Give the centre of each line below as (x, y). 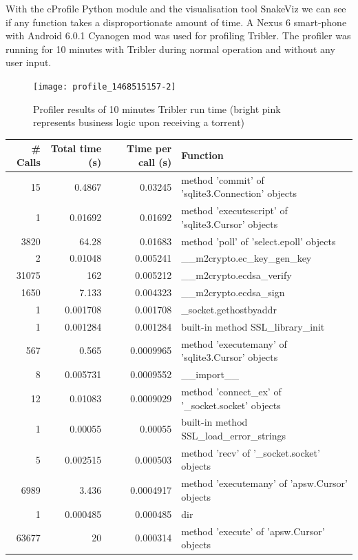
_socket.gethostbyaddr (229, 309)
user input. (29, 62)
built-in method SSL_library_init (253, 326)
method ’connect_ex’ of (231, 391)
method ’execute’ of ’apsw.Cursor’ (253, 531)
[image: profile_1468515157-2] (105, 86)
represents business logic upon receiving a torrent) (139, 122)
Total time (76, 148)
